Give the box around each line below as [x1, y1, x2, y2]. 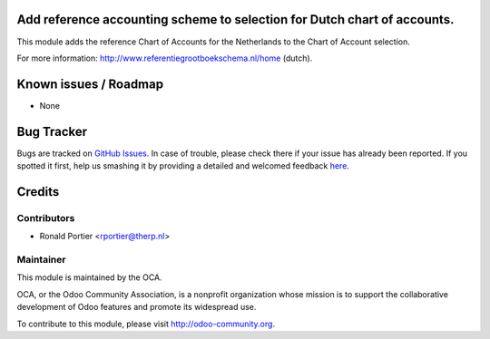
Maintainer [16, 254, 66, 266]
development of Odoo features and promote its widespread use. [16, 302, 257, 313]
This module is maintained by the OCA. [16, 272, 162, 283]
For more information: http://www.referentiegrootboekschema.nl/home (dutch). [16, 53, 313, 63]
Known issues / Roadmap [16, 76, 163, 92]
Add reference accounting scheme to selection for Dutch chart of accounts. [16, 12, 455, 27]
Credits [16, 184, 60, 199]
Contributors [16, 211, 75, 224]
